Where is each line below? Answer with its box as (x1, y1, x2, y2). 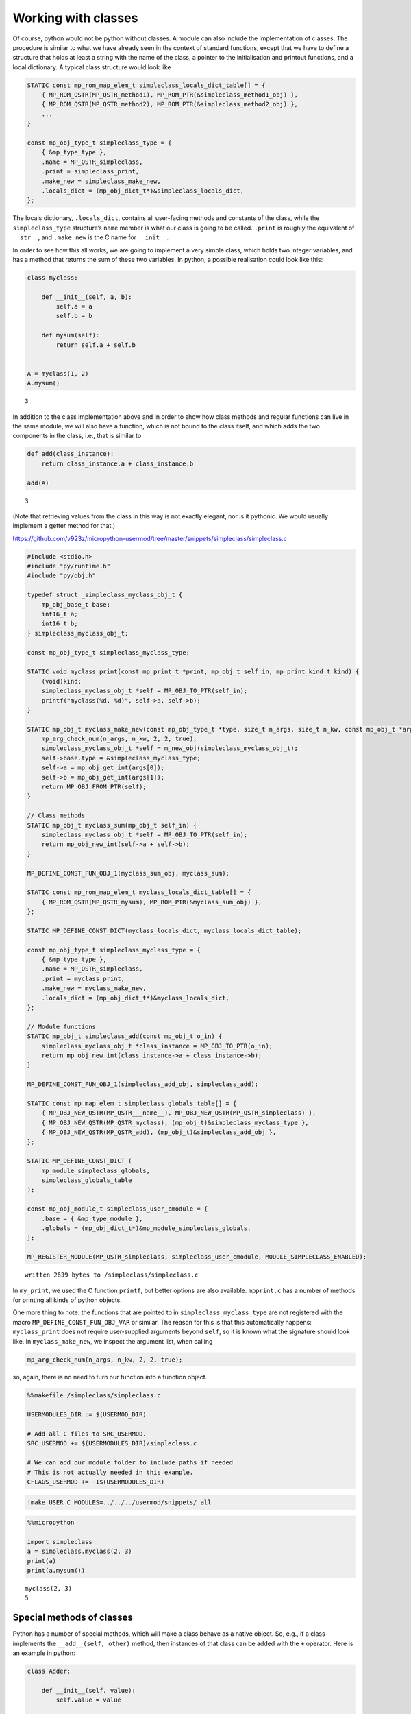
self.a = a (55, 302, 92, 311)
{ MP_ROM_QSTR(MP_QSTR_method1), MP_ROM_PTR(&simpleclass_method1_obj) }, (41, 91, 298, 99)
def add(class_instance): (27, 450, 114, 458)
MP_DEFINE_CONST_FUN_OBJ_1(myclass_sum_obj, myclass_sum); (27, 869, 229, 877)
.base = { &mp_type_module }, (41, 1214, 143, 1222)
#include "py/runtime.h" (27, 562, 111, 570)
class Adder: (27, 1667, 71, 1676)
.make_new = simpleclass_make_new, (41, 177, 161, 185)
